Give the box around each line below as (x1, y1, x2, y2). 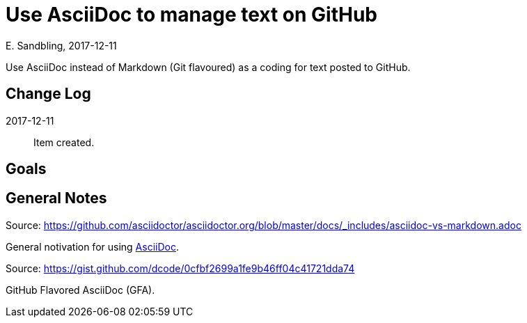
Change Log (6, 85, 91, 103)
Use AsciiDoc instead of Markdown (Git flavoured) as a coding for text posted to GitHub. (6, 61, 411, 73)
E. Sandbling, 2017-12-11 (6, 39, 117, 52)
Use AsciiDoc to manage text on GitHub (6, 3, 377, 26)
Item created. (33, 136, 95, 148)
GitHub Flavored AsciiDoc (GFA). (6, 283, 155, 296)
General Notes (6, 189, 107, 207)
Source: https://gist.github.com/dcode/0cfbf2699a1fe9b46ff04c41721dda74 (6, 262, 355, 274)
